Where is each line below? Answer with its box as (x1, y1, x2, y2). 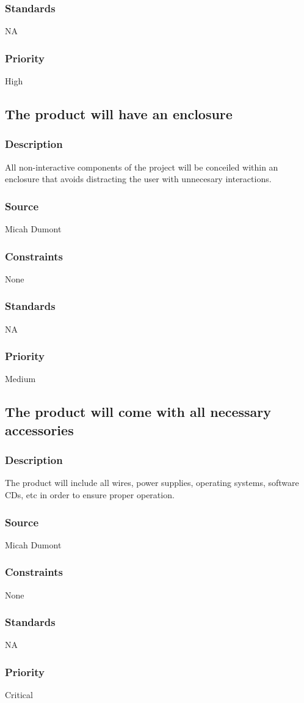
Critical (5, 688, 33, 701)
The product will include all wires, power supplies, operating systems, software (5, 476, 299, 489)
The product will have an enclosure (5, 105, 233, 123)
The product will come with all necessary (5, 402, 272, 421)
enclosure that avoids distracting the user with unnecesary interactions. (5, 172, 272, 185)
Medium (5, 372, 36, 385)
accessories (5, 420, 74, 439)
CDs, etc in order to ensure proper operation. (5, 488, 175, 501)
